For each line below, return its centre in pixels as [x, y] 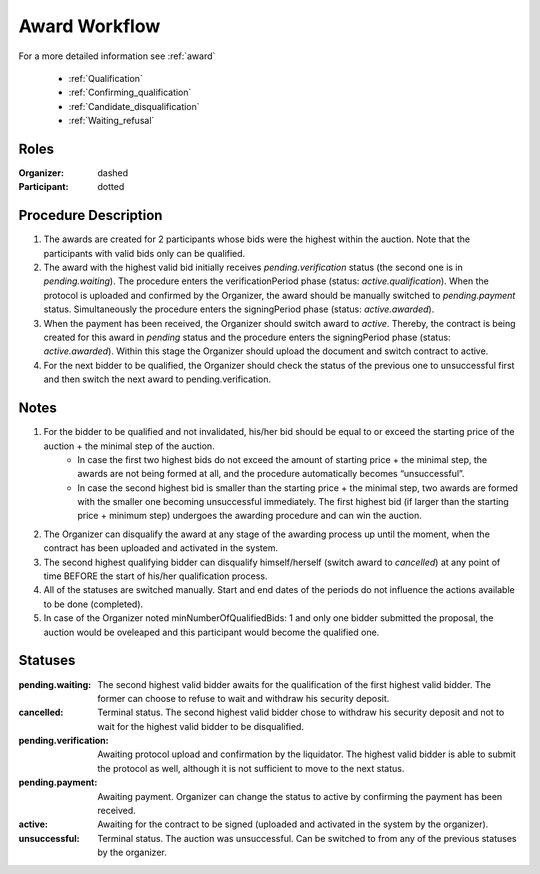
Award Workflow [89, 26]
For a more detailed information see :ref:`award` [117, 56]
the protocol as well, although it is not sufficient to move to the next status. [251, 768]
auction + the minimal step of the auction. [129, 446]
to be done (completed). [93, 604]
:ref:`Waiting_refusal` [111, 121]
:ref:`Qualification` [106, 78]
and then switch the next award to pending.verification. [157, 379]
